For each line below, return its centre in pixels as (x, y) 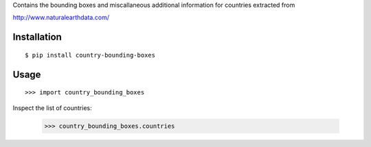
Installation (37, 37)
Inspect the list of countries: (52, 108)
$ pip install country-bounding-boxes (90, 55)
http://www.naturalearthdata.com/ (61, 18)
